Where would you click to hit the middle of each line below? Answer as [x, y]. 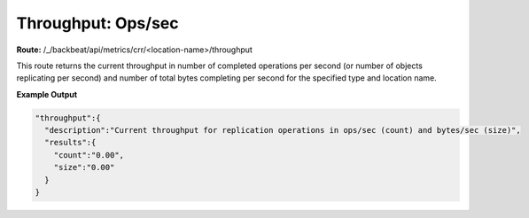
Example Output [47, 94]
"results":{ [70, 143]
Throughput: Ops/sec [97, 23]
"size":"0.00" [84, 167]
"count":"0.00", [89, 155]
